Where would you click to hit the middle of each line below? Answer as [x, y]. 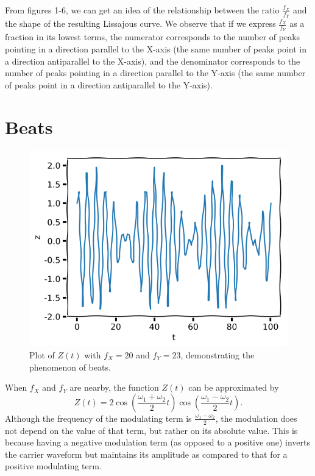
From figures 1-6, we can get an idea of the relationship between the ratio [142, 10]
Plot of [42, 355]
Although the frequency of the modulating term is [98, 418]
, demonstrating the [218, 355]
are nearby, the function [114, 387]
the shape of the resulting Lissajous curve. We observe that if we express [140, 23]
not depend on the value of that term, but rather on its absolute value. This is [151, 430]
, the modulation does [256, 418]
